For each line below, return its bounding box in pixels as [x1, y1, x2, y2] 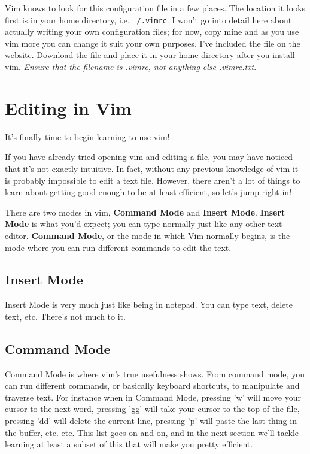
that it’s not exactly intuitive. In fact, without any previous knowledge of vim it [5, 162, 299, 174]
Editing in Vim [5, 95, 132, 120]
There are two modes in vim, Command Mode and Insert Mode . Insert [5, 205, 285, 218]
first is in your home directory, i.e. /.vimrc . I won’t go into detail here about [5, 13, 292, 26]
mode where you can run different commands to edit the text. [5, 241, 232, 253]
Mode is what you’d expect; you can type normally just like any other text [5, 217, 282, 230]
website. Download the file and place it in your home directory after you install [5, 49, 295, 61]
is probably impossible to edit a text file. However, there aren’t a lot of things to [5, 174, 300, 186]
